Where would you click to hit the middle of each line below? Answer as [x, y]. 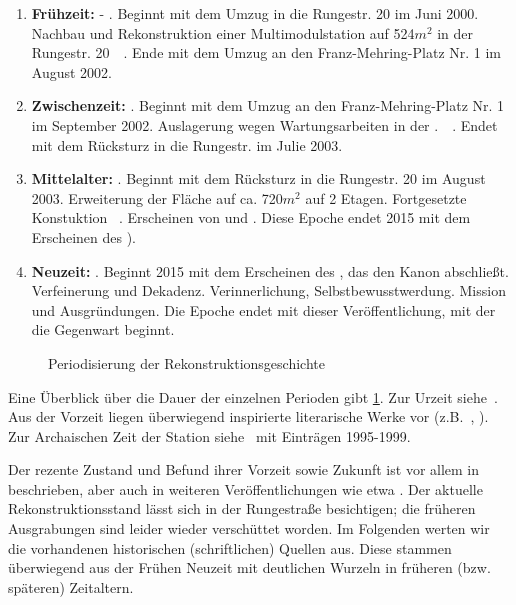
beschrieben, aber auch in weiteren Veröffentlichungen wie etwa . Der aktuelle [245, 488]
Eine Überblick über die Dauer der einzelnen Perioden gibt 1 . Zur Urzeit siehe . [253, 396]
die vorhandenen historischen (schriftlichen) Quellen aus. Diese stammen [230, 547]
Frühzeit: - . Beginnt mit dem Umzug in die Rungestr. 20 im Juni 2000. [255, 13]
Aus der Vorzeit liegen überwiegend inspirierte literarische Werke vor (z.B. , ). [248, 416]
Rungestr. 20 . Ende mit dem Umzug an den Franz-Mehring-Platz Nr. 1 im [266, 52]
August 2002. [71, 71]
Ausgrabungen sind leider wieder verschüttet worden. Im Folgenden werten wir [249, 528]
